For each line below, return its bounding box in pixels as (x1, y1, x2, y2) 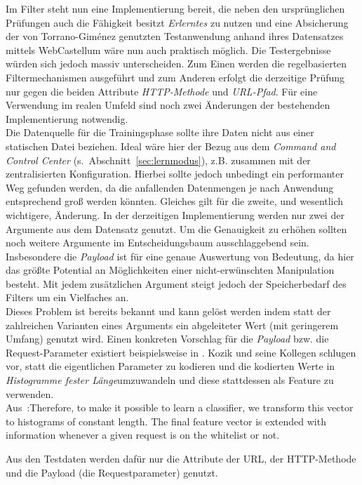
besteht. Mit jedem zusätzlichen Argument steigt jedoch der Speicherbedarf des (6, 276, 347, 291)
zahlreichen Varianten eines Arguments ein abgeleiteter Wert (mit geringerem (6, 317, 339, 332)
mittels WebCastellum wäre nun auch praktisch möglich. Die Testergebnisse (6, 42, 331, 57)
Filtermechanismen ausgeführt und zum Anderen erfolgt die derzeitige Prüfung (6, 69, 345, 84)
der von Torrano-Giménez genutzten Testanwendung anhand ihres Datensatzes (6, 29, 344, 44)
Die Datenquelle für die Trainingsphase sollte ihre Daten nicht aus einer (6, 125, 314, 140)
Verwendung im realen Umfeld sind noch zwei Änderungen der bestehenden (6, 98, 330, 112)
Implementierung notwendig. (6, 111, 128, 126)
